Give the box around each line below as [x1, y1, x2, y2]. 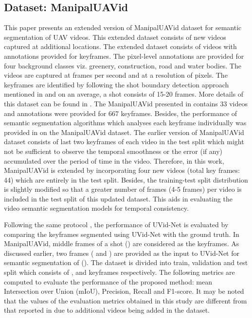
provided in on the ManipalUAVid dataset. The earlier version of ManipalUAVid [4, 127, 244, 137]
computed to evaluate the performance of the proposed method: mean [4, 276, 212, 286]
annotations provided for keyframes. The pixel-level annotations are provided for [4, 50, 244, 61]
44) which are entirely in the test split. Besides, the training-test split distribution [4, 174, 248, 184]
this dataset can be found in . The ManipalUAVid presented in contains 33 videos [4, 98, 248, 108]
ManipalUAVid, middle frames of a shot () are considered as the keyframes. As [4, 238, 239, 249]
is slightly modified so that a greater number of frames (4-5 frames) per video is [4, 184, 242, 194]
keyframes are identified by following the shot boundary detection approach [4, 79, 229, 89]
